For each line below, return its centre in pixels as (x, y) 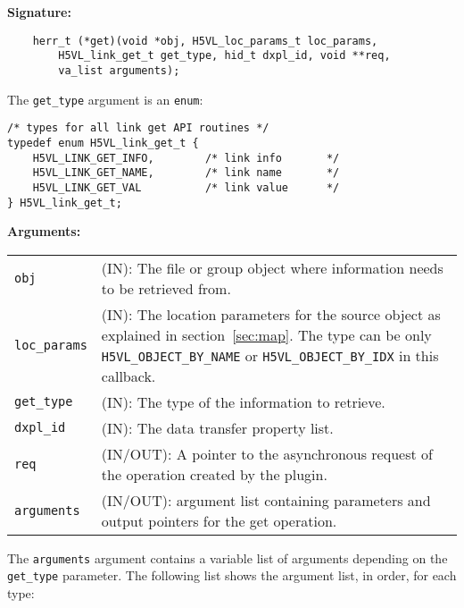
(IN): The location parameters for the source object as (271, 314)
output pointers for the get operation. (219, 520)
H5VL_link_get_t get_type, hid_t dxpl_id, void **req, (224, 56)
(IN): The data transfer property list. (217, 427)
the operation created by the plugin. (214, 474)
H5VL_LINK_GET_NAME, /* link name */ (186, 173)
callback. (128, 376)
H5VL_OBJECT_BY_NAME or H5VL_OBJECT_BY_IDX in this (270, 355)
